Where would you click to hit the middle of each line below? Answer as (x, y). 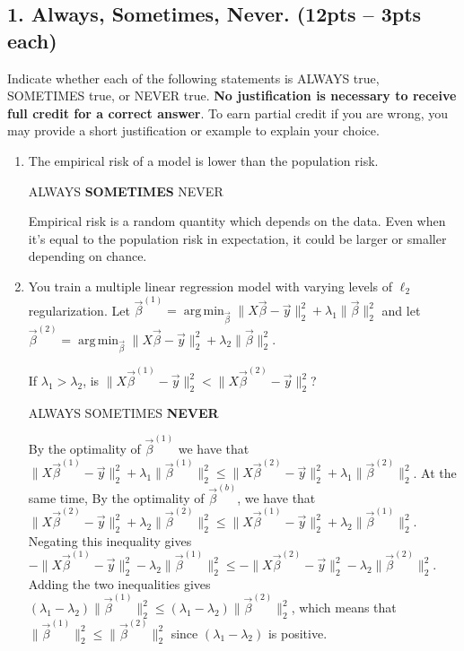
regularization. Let (79, 310)
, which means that (344, 608)
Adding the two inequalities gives (119, 583)
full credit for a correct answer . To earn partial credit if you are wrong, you (228, 113)
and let (401, 310)
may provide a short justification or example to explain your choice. (193, 130)
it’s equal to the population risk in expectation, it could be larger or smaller (237, 238)
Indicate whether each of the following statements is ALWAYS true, (193, 78)
